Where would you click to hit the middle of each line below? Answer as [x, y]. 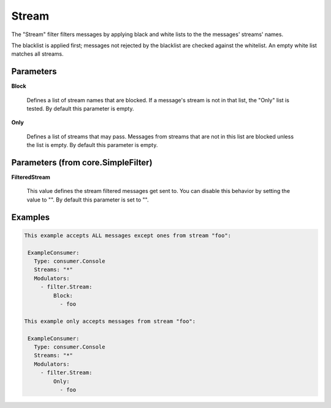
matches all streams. [37, 54]
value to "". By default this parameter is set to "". [88, 200]
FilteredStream [31, 177]
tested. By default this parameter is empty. [80, 109]
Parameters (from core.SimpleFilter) [82, 163]
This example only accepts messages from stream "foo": [110, 321]
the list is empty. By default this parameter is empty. [92, 145]
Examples [31, 217]
